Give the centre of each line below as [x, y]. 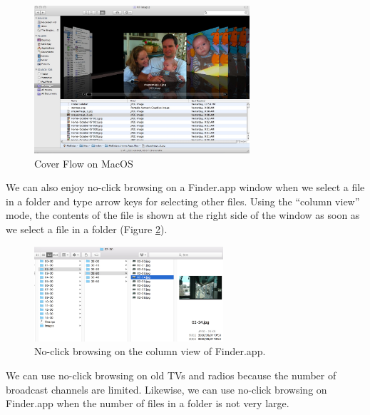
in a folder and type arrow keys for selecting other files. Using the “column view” [183, 201]
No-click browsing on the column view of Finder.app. [150, 351]
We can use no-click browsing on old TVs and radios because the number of [171, 375]
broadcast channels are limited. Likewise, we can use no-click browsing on [166, 389]
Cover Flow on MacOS [84, 163]
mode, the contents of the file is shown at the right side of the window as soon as [183, 215]
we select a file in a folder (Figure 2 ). [87, 229]
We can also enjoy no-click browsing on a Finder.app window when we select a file [185, 187]
